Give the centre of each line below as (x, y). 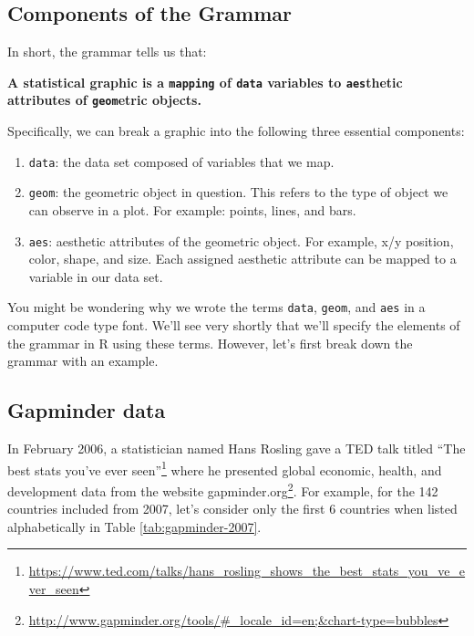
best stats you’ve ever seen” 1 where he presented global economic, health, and (225, 468)
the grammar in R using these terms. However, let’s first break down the (210, 343)
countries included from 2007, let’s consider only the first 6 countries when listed (232, 509)
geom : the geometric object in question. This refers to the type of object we (238, 192)
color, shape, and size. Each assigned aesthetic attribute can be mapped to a (242, 259)
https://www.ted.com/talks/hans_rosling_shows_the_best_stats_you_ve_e (247, 571)
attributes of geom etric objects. (104, 100)
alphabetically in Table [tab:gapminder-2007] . (134, 526)
